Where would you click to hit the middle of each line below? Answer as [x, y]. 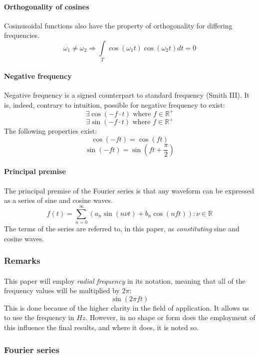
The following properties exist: [51, 131]
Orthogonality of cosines [47, 6]
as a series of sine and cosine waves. [58, 200]
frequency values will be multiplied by [62, 290]
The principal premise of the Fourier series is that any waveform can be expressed [129, 190]
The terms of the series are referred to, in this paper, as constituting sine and [122, 228]
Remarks [22, 261]
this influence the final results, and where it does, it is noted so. [101, 327]
